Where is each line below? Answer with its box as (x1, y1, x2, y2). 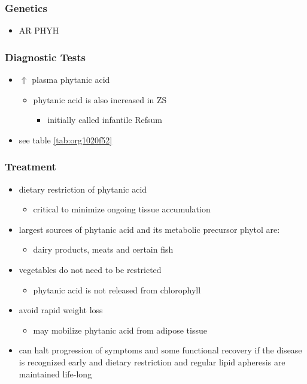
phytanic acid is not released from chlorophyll (33, 283, 201, 296)
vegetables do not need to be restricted (19, 263, 162, 275)
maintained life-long (19, 367, 92, 380)
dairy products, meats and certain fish (33, 243, 174, 256)
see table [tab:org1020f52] (19, 133, 113, 146)
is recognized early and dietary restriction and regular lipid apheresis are (19, 355, 285, 368)
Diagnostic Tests (5, 49, 86, 64)
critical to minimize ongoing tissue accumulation (33, 203, 211, 215)
